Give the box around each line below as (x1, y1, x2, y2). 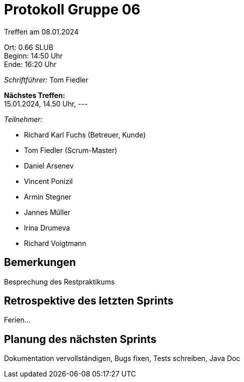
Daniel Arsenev (24, 161, 74, 170)
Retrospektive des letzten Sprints (4, 294, 174, 307)
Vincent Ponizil (24, 176, 73, 185)
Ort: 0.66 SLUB (4, 42, 53, 51)
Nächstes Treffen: (4, 90, 65, 99)
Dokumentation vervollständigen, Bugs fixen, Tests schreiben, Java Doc (4, 354, 241, 363)
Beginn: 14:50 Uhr (4, 51, 63, 60)
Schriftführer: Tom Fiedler (4, 75, 88, 84)
